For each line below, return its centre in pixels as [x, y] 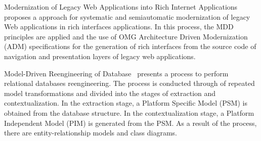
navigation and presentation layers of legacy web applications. [100, 56]
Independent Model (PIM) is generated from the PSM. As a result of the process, [130, 123]
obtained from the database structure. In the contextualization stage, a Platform [129, 112]
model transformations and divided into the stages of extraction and [110, 93]
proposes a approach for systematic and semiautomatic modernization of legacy [127, 16]
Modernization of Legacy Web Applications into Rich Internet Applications [121, 7]
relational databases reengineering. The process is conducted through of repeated [129, 83]
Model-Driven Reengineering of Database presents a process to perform [116, 73]
